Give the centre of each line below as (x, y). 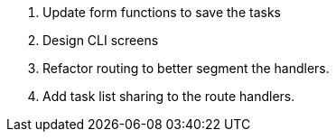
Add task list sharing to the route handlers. (169, 96)
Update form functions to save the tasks (162, 12)
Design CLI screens (101, 40)
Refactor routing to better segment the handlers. (186, 68)
